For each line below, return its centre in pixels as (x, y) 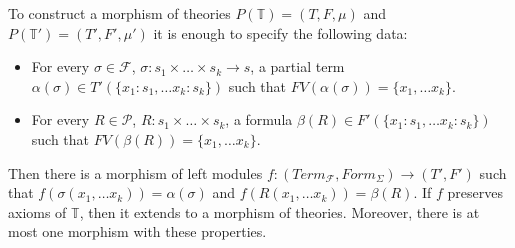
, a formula (259, 119)
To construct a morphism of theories (119, 13)
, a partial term (297, 66)
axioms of (37, 211)
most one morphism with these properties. (137, 231)
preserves (475, 192)
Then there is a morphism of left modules (135, 172)
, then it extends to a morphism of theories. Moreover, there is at (279, 211)
